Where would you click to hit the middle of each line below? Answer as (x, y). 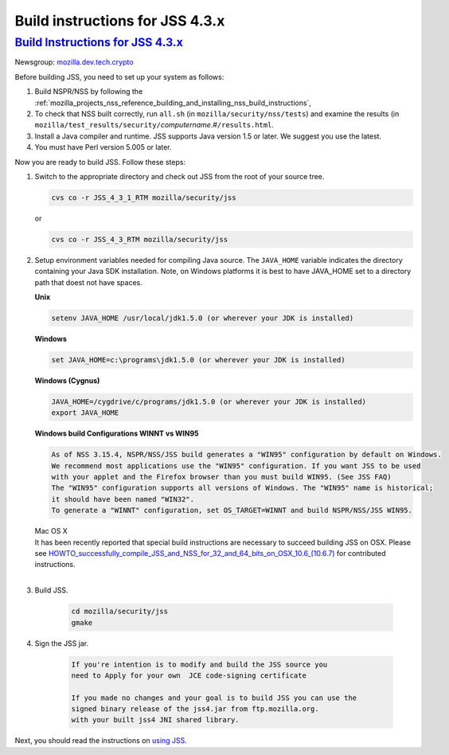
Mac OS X (51, 531)
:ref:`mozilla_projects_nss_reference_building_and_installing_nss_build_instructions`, (173, 103)
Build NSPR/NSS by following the (89, 92)
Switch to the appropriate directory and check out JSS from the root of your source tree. (180, 176)
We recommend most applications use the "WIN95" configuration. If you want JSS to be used (236, 466)
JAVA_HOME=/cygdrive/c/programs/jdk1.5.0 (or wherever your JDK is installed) (209, 401)
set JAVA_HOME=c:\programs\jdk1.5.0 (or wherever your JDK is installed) (198, 360)
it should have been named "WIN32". (123, 499)
